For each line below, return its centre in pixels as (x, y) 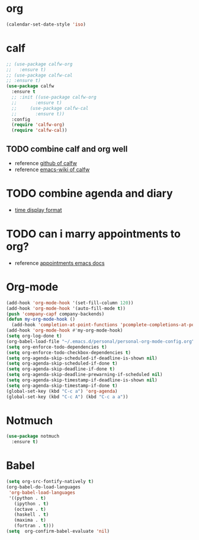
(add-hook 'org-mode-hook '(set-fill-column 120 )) (70, 303)
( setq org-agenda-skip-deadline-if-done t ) (61, 369)
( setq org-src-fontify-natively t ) (50, 482)
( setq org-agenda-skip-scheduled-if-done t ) (62, 364)
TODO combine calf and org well (67, 149)
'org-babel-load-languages (42, 492)
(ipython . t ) (31, 504)
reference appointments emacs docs (60, 263)
